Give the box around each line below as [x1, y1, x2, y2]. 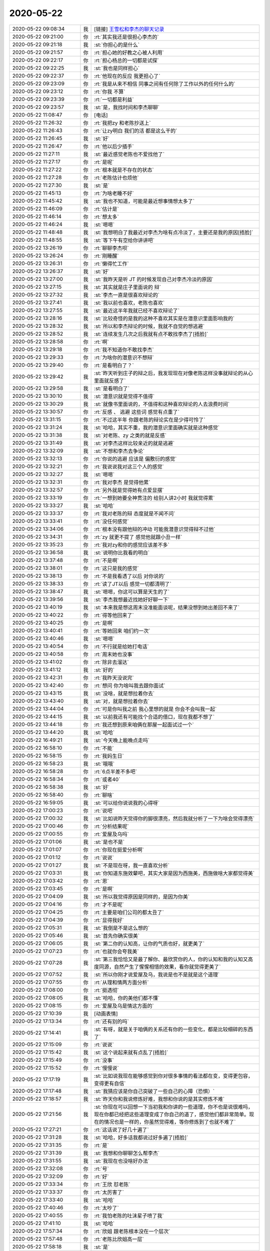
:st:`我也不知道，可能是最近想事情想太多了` [94, 198, 195, 205]
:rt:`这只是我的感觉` [94, 564, 139, 571]
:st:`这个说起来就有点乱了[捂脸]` [94, 1049, 168, 1056]
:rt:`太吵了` [94, 1204, 119, 1211]
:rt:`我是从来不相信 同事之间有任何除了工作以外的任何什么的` [94, 80, 235, 87]
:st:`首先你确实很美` [94, 932, 140, 939]
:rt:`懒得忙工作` [94, 260, 129, 267]
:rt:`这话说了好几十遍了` [94, 1126, 149, 1133]
